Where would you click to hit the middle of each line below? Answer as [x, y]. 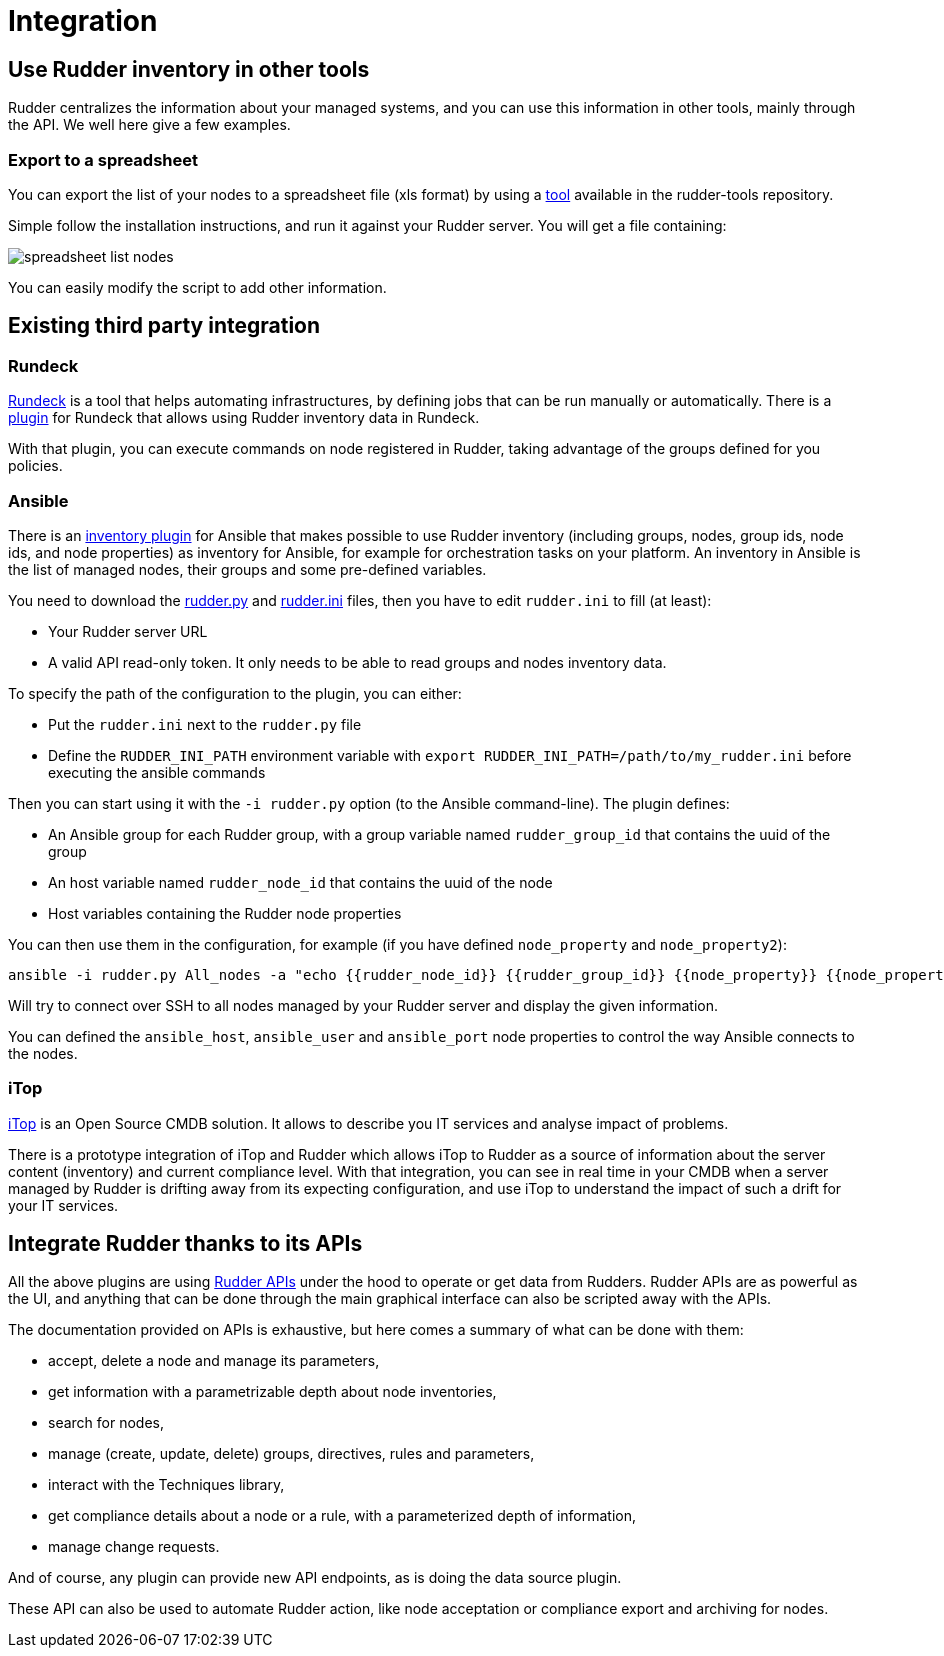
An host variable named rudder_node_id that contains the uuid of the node [300, 882]
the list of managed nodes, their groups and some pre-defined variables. [247, 569]
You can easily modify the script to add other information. [197, 287]
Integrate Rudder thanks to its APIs [185, 1244]
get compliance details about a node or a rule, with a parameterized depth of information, [342, 1516]
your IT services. [63, 1205]
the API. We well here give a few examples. [149, 125]
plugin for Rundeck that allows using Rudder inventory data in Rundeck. [244, 418]
